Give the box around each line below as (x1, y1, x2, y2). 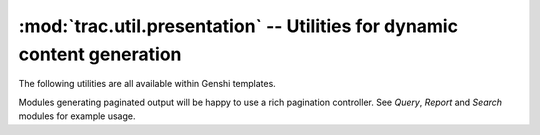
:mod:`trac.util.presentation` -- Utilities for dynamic (18, 15, 459, 37)
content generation (18, 43, 182, 65)
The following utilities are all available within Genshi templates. (18, 78, 277, 90)
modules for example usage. (18, 110, 136, 122)
